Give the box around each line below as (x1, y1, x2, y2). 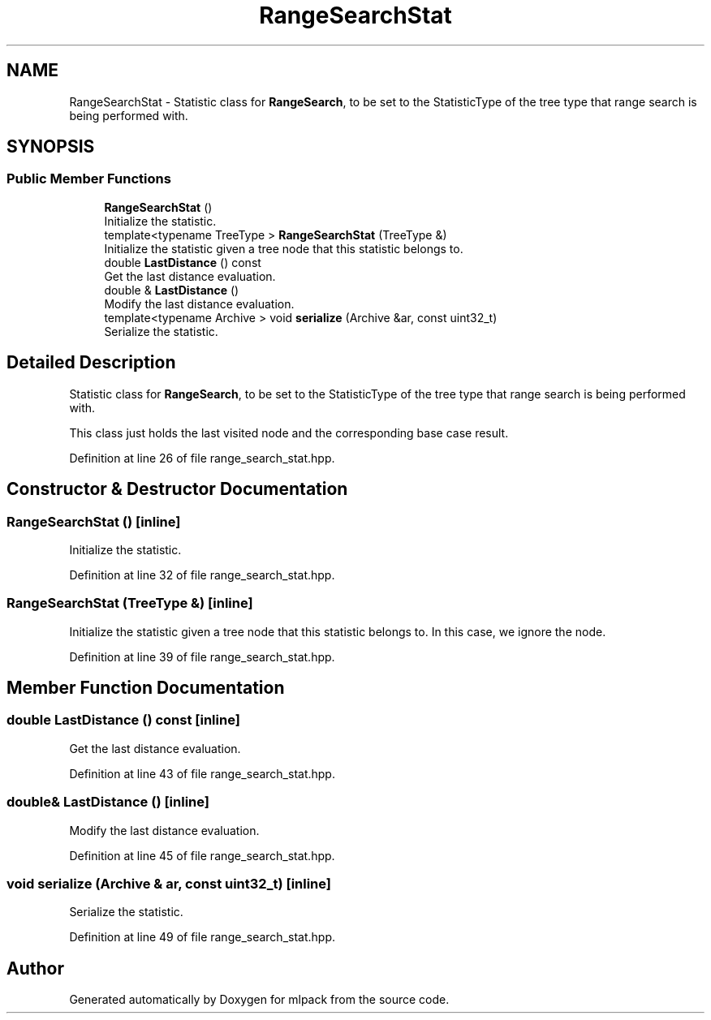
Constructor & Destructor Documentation (6, 479, 348, 500)
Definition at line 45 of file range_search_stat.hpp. (69, 848, 335, 863)
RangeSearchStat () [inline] (6, 513, 181, 530)
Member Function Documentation (6, 678, 285, 699)
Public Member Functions (6, 170, 171, 187)
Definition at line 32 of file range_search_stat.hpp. (69, 567, 335, 582)
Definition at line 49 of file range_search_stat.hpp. (69, 930, 335, 945)
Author (6, 958, 64, 979)
